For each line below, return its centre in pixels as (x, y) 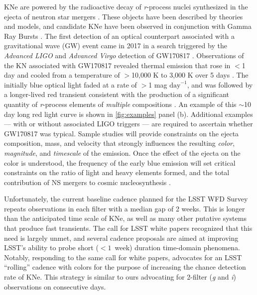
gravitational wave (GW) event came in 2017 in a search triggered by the (116, 46)
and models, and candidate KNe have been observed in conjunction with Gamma (128, 26)
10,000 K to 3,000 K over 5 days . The (190, 75)
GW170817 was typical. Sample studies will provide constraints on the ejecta (122, 133)
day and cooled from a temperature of (62, 75)
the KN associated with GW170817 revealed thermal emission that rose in (117, 65)
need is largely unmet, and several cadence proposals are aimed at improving (121, 238)
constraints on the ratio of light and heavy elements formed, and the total (117, 172)
